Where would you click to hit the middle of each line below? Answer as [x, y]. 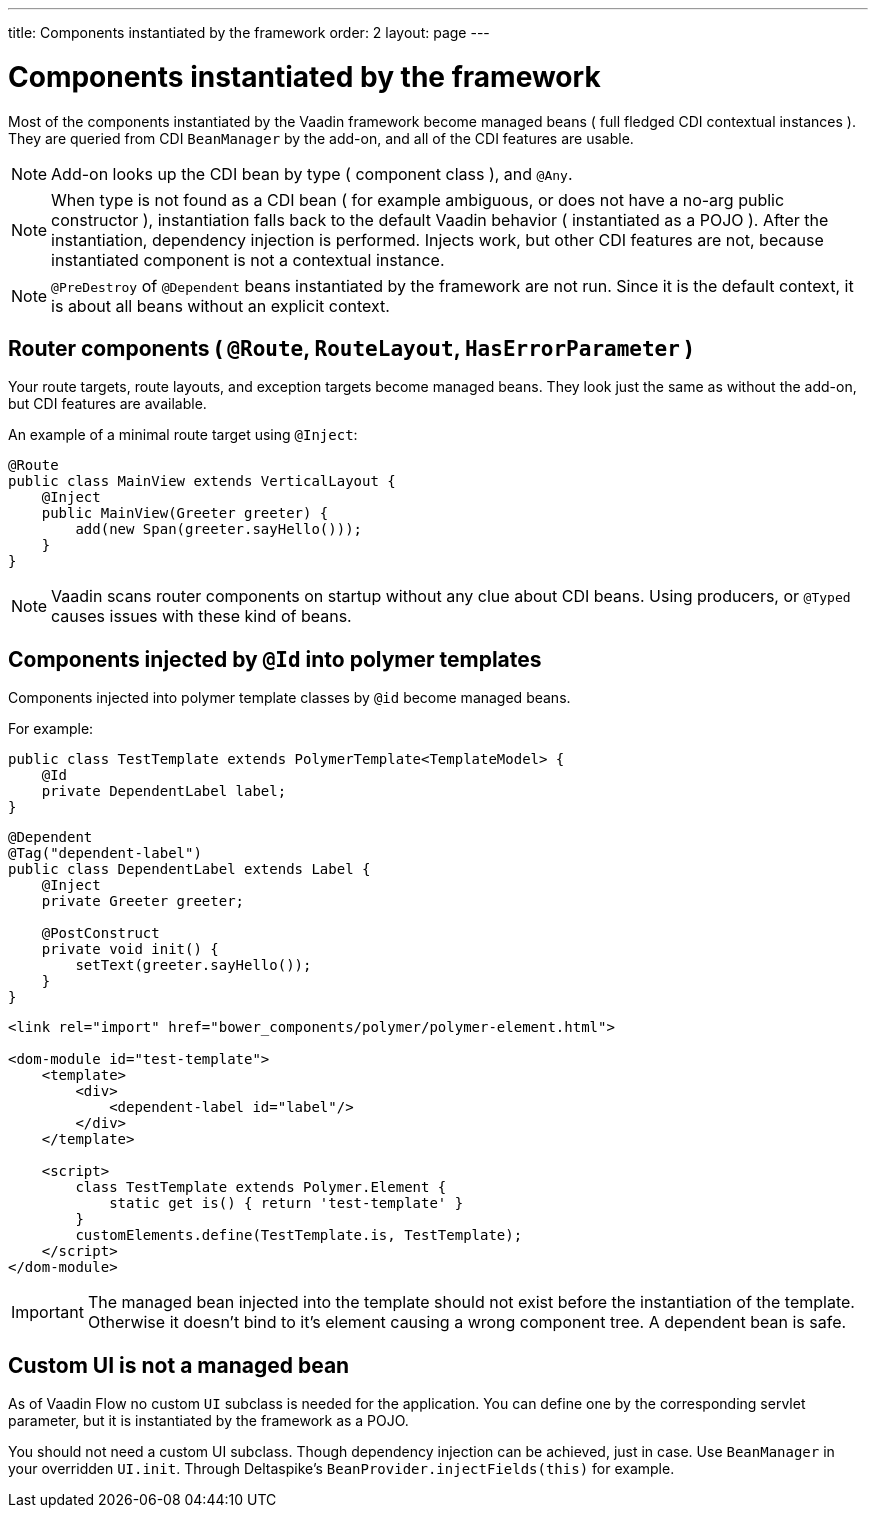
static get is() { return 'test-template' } [286, 1203]
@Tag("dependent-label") [105, 853]
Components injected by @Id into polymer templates [275, 659]
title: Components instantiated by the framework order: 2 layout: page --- [249, 32]
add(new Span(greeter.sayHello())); [219, 529]
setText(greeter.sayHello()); [193, 965]
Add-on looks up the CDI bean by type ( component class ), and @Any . [312, 173]
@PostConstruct [100, 933]
